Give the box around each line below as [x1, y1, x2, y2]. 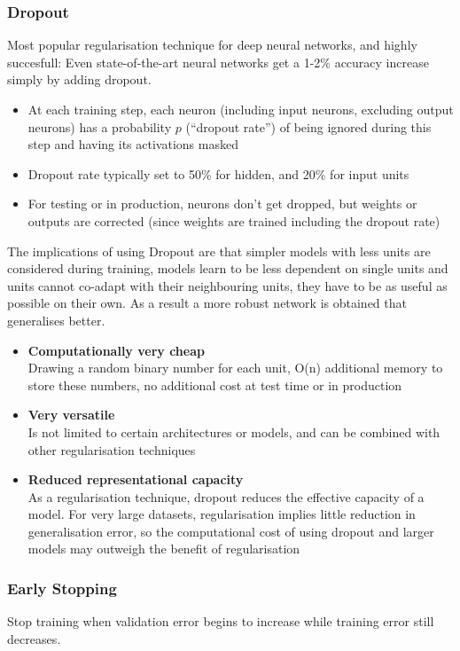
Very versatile [27, 405, 115, 424]
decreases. [7, 629, 61, 647]
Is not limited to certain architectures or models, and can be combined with [27, 422, 441, 441]
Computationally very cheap [27, 341, 205, 359]
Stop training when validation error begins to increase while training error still [7, 612, 434, 631]
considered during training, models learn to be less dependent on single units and [7, 259, 448, 278]
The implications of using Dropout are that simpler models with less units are [7, 241, 431, 260]
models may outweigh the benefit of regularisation [27, 539, 300, 558]
